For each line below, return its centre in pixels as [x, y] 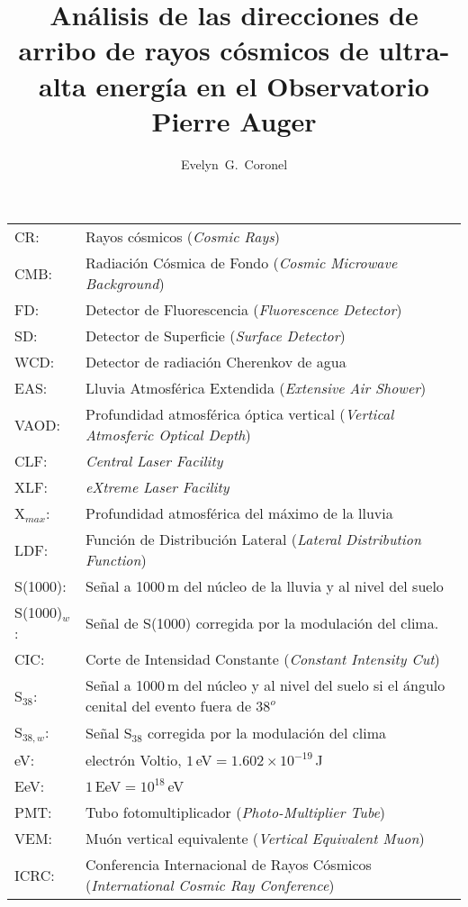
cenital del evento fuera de [168, 706]
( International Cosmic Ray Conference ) [210, 885]
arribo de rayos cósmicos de [193, 50]
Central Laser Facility [154, 461]
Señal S [108, 733]
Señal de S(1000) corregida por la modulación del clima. [262, 622]
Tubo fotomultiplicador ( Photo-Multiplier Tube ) [235, 812]
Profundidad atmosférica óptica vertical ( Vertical [239, 414]
